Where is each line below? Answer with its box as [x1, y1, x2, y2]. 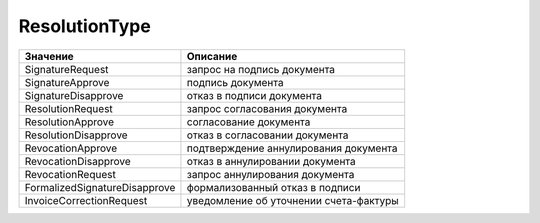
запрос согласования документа [186, 101, 348, 115]
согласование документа [186, 115, 311, 129]
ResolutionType [18, 15, 152, 37]
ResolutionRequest [24, 101, 114, 115]
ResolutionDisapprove [24, 128, 129, 142]
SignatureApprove [24, 75, 110, 89]
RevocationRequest [24, 167, 117, 181]
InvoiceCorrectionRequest [24, 193, 148, 207]
